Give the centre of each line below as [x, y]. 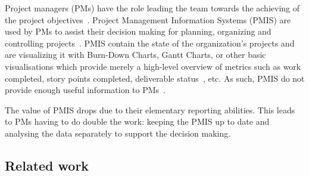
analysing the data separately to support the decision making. [118, 133]
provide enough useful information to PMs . [85, 90]
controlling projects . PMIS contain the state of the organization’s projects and [150, 43]
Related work [47, 165]
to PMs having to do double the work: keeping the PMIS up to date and [137, 121]
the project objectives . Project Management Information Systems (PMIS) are [148, 19]
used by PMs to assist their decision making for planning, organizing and [138, 31]
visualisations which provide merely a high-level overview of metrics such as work [153, 66]
